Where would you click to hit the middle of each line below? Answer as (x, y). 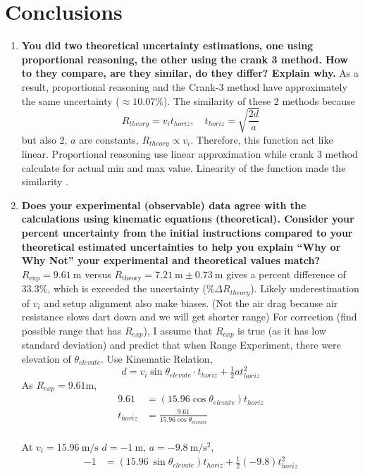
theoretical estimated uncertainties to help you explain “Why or (181, 246)
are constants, (109, 139)
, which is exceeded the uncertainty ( (127, 288)
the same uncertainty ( (70, 100)
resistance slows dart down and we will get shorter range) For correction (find (189, 317)
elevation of (46, 358)
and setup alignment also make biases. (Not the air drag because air (191, 303)
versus (98, 274)
